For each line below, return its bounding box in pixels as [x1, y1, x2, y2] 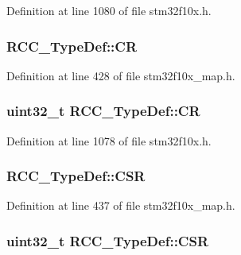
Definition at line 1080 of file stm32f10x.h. [6, 2, 212, 18]
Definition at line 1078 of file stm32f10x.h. [6, 132, 212, 149]
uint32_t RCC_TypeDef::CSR [6, 230, 209, 250]
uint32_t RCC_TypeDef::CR [6, 101, 200, 121]
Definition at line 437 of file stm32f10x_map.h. [6, 197, 235, 214]
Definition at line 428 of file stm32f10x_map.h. [6, 67, 235, 83]
